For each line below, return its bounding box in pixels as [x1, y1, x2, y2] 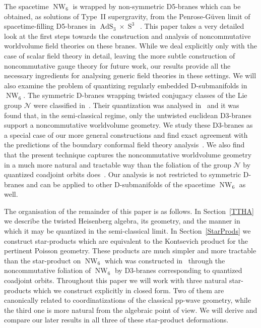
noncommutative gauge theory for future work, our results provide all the [4, 60, 231, 71]
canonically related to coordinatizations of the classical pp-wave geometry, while [4, 295, 251, 305]
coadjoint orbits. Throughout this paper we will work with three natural [4, 275, 227, 286]
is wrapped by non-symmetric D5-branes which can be [73, 1, 241, 11]
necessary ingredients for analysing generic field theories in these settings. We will [4, 70, 256, 81]
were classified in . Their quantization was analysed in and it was [33, 99, 239, 110]
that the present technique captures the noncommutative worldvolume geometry [4, 149, 252, 159]
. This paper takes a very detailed [140, 21, 244, 31]
